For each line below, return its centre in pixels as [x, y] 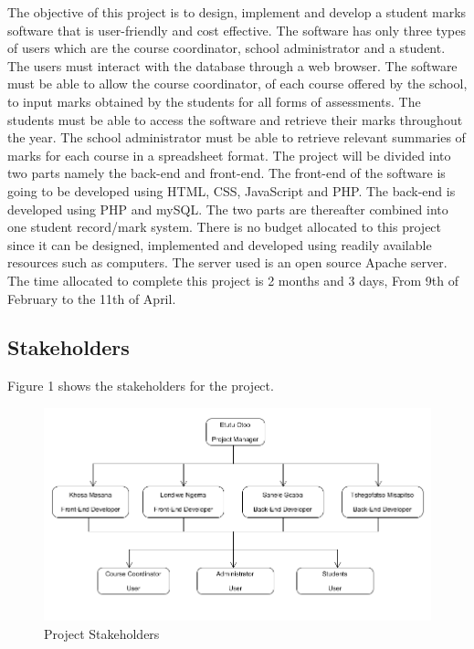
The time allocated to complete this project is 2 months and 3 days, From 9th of [233, 280]
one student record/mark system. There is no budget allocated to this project [225, 227]
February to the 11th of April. [92, 298]
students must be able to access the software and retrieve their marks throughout [235, 119]
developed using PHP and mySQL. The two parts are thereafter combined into [228, 209]
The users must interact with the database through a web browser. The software [232, 65]
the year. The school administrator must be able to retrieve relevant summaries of [237, 137]
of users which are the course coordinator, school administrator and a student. [226, 48]
